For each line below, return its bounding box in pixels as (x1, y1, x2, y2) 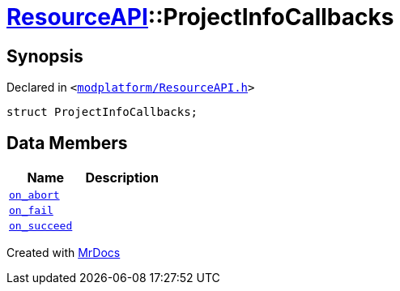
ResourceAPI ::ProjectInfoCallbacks (6, 3, 394, 31)
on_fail (9, 204, 53, 217)
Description (85, 169, 159, 186)
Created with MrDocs (6, 246, 121, 260)
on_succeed (9, 220, 73, 233)
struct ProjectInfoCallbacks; (6, 105, 198, 119)
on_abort (9, 189, 60, 202)
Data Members (6, 132, 128, 153)
